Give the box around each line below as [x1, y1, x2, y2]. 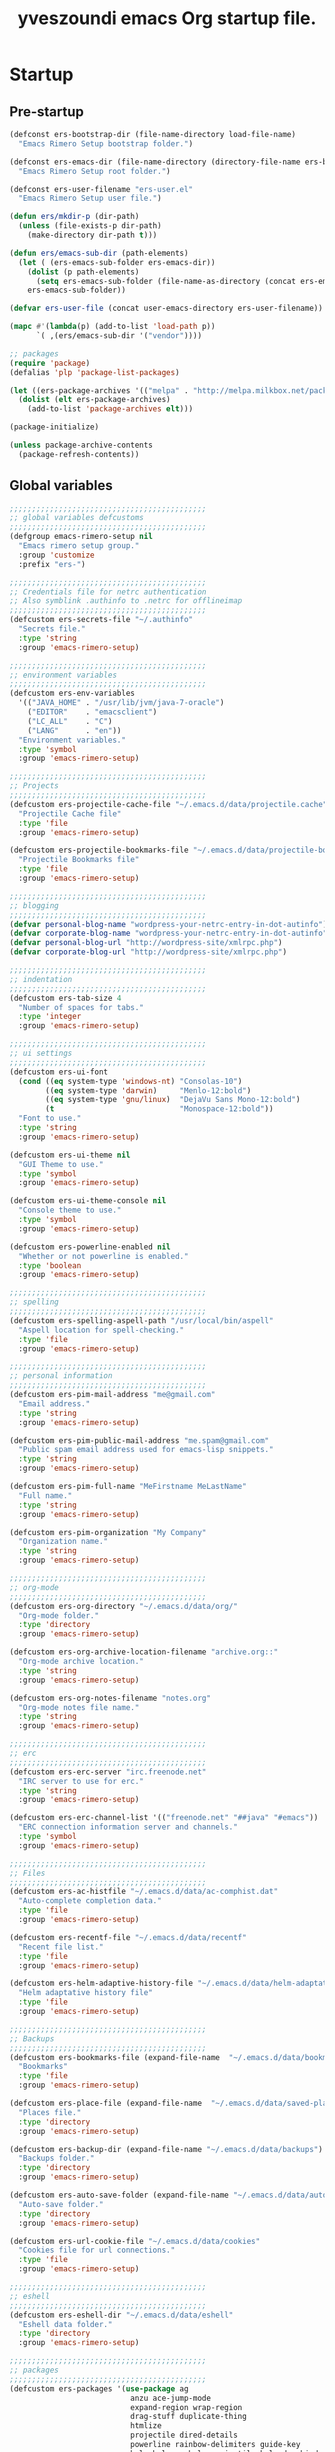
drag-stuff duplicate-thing [130, 2412, 247, 2422]
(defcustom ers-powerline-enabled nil [9, 1242, 171, 1252]
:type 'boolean [18, 1260, 82, 1271]
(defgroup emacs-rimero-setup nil [9, 532, 154, 542]
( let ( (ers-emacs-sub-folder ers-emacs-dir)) [18, 257, 216, 267]
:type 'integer [18, 1012, 82, 1022]
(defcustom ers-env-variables [9, 688, 136, 699]
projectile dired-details [130, 2430, 239, 2441]
